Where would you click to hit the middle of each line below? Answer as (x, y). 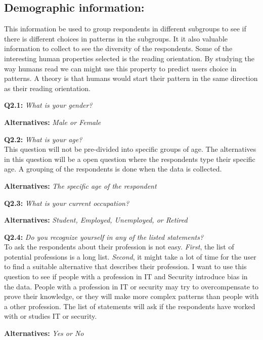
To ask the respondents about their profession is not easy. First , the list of (119, 247)
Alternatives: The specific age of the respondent (80, 185)
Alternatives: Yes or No (44, 333)
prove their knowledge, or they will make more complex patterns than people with (131, 296)
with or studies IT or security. (51, 316)
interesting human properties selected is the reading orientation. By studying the (129, 58)
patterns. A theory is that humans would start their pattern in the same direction (131, 78)
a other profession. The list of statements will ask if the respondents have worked (130, 306)
